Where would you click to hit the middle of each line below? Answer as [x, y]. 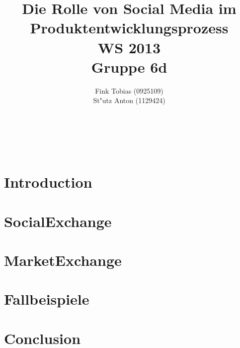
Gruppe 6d [129, 66]
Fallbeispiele [47, 299]
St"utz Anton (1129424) [129, 100]
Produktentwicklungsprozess [129, 28]
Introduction [48, 182]
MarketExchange [63, 260]
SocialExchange [58, 221]
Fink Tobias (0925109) [129, 90]
